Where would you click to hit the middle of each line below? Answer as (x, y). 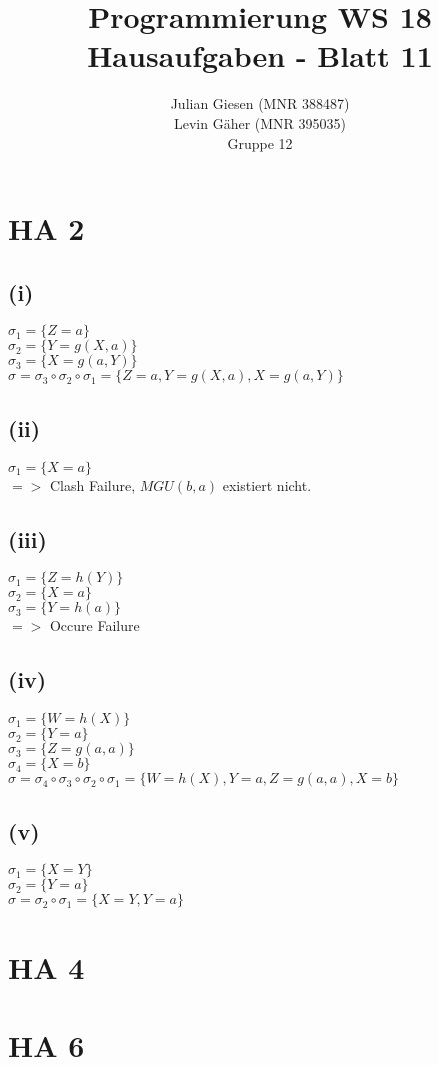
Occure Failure (94, 625)
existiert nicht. (267, 484)
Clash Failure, (92, 484)
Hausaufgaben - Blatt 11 (260, 55)
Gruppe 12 (260, 142)
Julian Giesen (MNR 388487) (260, 103)
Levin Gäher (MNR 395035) (260, 122)
